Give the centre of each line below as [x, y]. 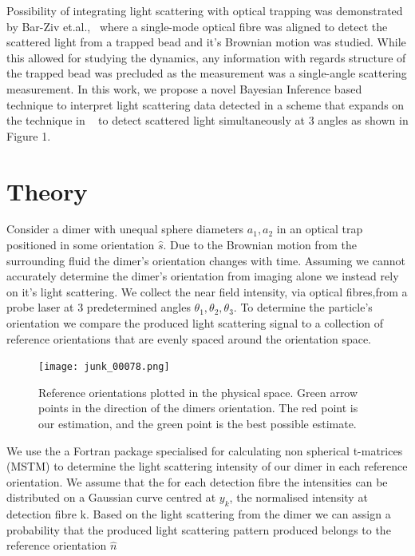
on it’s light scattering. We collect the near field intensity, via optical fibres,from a [207, 291]
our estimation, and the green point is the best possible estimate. [198, 424]
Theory [47, 191]
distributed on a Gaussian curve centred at [111, 497]
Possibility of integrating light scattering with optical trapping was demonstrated [205, 10]
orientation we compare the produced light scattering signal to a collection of [195, 323]
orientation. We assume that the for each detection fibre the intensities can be [197, 481]
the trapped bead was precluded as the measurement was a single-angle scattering [207, 73]
